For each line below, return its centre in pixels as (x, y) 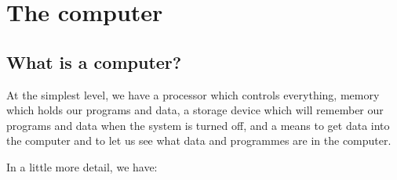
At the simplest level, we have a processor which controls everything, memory (193, 94)
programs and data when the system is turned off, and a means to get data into (198, 125)
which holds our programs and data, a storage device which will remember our (195, 110)
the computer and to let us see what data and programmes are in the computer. (199, 140)
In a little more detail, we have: (82, 166)
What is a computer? (94, 61)
